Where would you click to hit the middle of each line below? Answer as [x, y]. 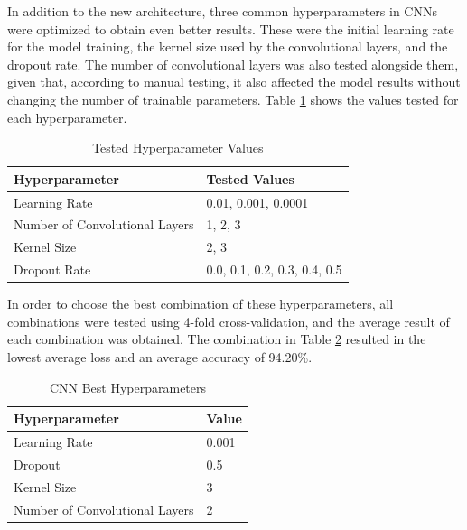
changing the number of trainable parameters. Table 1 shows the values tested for [233, 99]
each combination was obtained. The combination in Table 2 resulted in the [217, 339]
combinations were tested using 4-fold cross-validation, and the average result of [229, 321]
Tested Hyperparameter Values [178, 148]
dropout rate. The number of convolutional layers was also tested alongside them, [233, 64]
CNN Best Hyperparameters [128, 387]
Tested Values [250, 178]
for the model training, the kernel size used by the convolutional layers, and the [228, 46]
